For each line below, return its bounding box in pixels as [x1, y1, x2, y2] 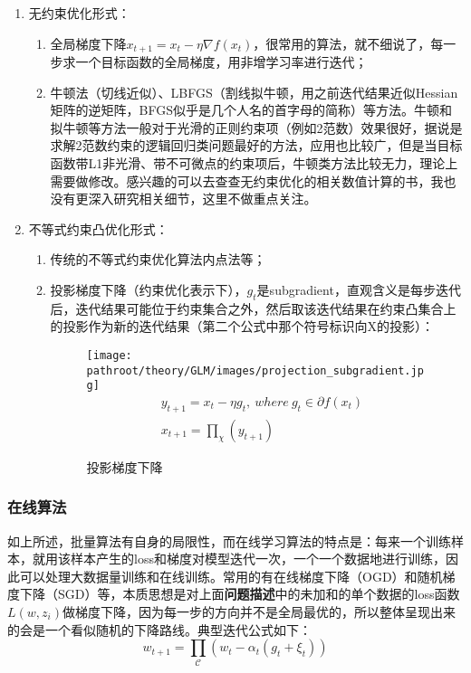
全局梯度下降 [50, 33, 127, 52]
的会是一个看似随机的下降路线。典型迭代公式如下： [7, 620, 312, 639]
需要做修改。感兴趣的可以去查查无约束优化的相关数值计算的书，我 [50, 171, 444, 190]
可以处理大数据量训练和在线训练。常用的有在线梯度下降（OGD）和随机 [19, 566, 443, 585]
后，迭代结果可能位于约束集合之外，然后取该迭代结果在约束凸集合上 [50, 299, 457, 318]
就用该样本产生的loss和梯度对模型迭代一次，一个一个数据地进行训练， [32, 549, 446, 568]
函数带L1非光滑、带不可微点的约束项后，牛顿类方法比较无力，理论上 [50, 154, 458, 173]
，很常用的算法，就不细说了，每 [253, 33, 444, 52]
